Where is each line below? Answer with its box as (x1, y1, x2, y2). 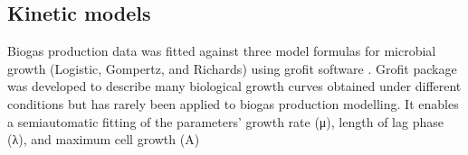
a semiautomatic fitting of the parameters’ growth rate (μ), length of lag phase (7, 112, 444, 131)
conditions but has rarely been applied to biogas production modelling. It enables (7, 94, 459, 113)
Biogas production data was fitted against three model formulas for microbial (7, 41, 436, 60)
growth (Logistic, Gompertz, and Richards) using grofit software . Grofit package (7, 59, 457, 77)
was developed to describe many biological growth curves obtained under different (7, 77, 462, 96)
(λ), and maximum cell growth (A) (7, 130, 200, 149)
